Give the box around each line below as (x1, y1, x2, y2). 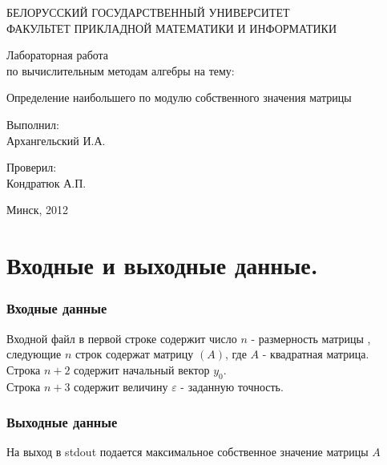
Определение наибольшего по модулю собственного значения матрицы (6, 89, 352, 106)
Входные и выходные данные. (6, 249, 318, 281)
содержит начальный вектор (74, 361, 210, 378)
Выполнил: (6, 115, 59, 132)
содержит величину (74, 378, 168, 394)
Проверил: (6, 159, 57, 176)
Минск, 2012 (6, 201, 69, 218)
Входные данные (6, 298, 107, 318)
